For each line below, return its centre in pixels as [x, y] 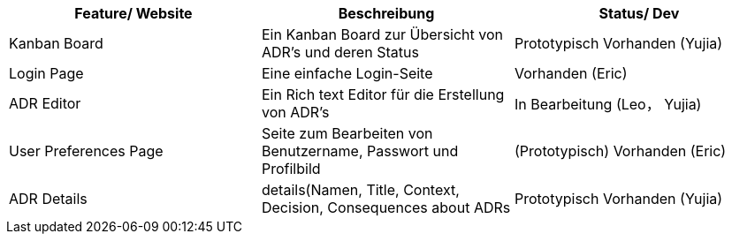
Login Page [46, 73]
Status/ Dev [639, 13]
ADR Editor [45, 103]
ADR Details [48, 199]
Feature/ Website [133, 13]
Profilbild [291, 169]
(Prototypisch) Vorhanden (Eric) [620, 151]
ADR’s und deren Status [340, 52]
